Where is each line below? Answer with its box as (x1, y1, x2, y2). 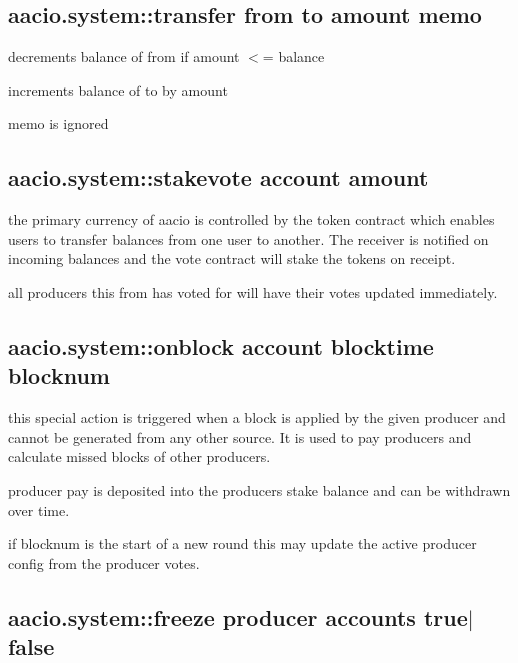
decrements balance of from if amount (8, 46, 240, 67)
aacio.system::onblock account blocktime (8, 330, 434, 361)
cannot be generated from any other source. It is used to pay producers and (8, 426, 472, 447)
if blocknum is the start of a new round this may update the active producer (8, 533, 477, 554)
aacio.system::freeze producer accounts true (8, 601, 468, 632)
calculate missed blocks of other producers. (8, 446, 271, 467)
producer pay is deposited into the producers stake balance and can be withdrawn (8, 479, 511, 500)
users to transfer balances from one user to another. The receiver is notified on (8, 228, 489, 249)
